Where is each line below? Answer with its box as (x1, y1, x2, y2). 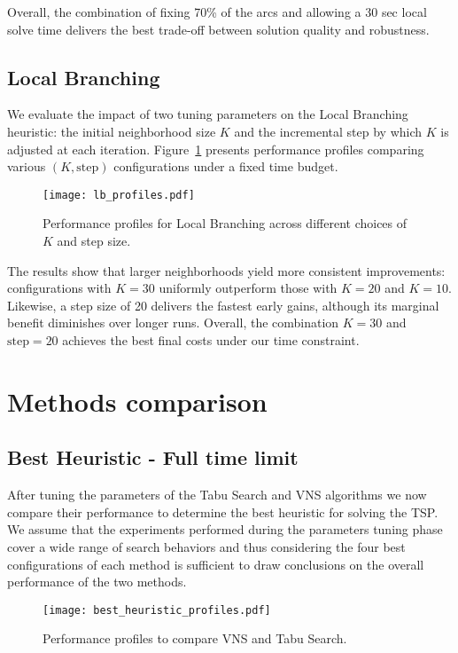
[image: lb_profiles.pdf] (43, 188, 195, 201)
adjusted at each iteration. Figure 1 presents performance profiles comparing (7, 139, 424, 158)
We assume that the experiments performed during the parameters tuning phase (7, 520, 443, 539)
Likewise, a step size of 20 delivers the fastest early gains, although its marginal (7, 295, 439, 314)
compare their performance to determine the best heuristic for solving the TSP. (7, 502, 439, 521)
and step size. (57, 232, 131, 250)
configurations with (7, 279, 112, 297)
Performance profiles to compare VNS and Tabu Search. (43, 629, 347, 648)
